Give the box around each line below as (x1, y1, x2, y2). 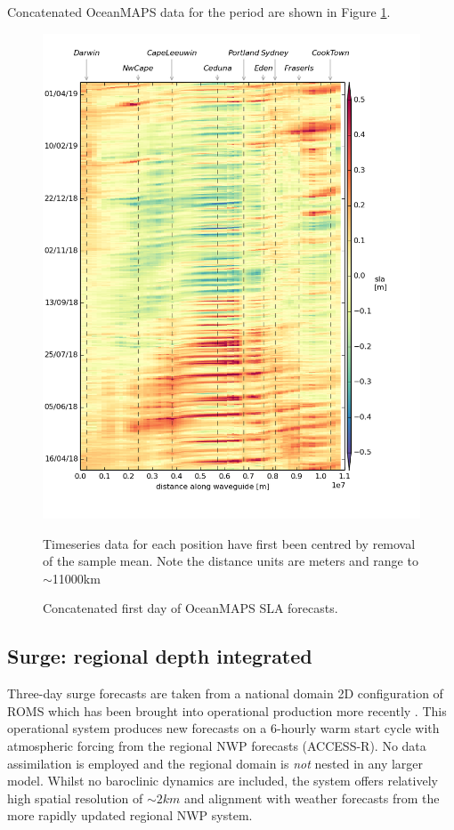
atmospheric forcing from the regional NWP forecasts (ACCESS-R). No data (7, 736, 426, 754)
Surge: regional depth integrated (7, 642, 312, 670)
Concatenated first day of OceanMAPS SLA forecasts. (43, 599, 338, 617)
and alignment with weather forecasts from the (184, 788, 440, 807)
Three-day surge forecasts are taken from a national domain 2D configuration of (7, 684, 443, 703)
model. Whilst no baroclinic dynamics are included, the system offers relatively (7, 771, 438, 790)
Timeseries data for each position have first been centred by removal (43, 534, 416, 552)
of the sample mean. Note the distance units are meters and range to (43, 552, 418, 570)
